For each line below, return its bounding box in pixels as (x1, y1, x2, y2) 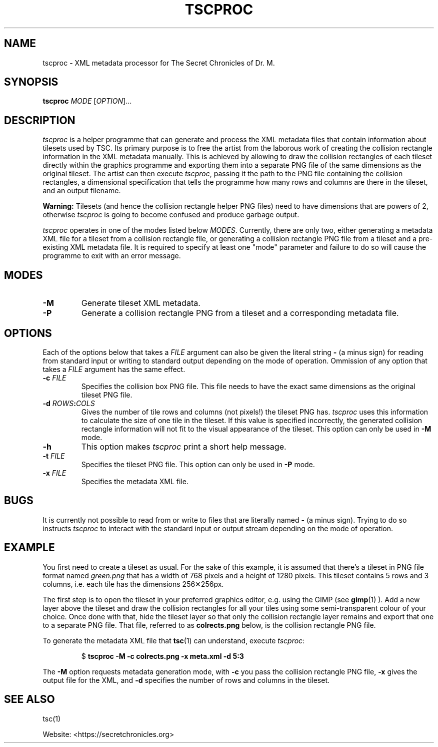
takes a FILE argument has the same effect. (42, 364, 185, 373)
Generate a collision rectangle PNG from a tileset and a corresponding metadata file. (81, 308, 399, 318)
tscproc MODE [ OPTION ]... (42, 97, 132, 106)
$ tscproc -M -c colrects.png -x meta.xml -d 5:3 (81, 651, 244, 660)
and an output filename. (42, 186, 121, 195)
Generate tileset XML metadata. (81, 298, 200, 308)
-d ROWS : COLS (42, 399, 95, 408)
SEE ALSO (4, 693, 55, 706)
